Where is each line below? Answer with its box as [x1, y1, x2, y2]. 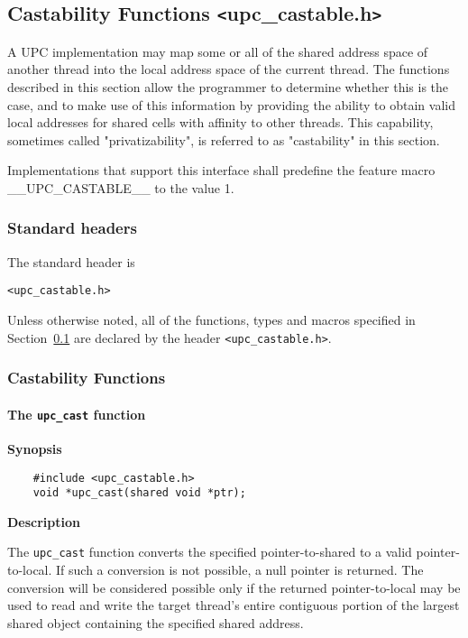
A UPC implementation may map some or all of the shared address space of [7, 42, 428, 60]
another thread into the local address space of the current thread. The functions [7, 60, 450, 79]
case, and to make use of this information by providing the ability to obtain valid [7, 95, 455, 114]
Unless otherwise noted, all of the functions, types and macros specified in [7, 310, 416, 328]
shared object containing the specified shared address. [7, 613, 304, 632]
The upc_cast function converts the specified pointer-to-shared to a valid [7, 542, 412, 561]
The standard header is [7, 252, 135, 271]
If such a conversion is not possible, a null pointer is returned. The [56, 560, 424, 579]
